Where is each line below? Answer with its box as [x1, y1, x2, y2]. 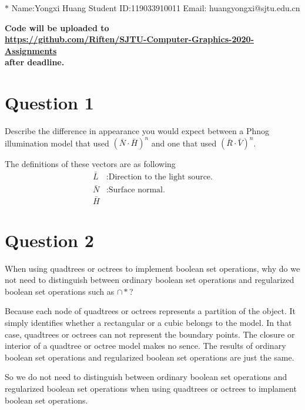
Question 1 [5, 91, 94, 115]
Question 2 [5, 228, 94, 252]
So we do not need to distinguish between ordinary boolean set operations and [5, 371, 287, 383]
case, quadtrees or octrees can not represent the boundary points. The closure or [5, 328, 295, 340]
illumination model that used [5, 136, 109, 149]
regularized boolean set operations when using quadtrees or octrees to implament [5, 382, 297, 394]
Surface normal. [108, 186, 165, 195]
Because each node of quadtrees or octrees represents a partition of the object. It [5, 305, 296, 317]
